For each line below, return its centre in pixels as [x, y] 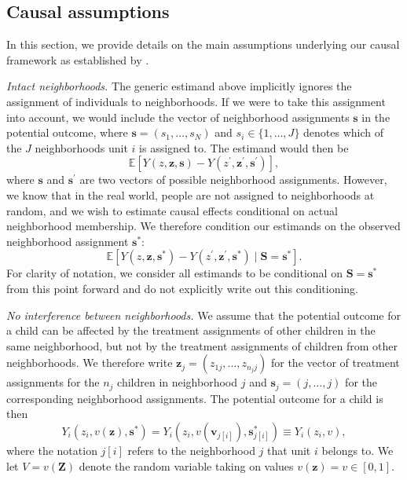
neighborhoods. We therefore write [90, 363]
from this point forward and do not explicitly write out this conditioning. [182, 288]
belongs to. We [357, 450]
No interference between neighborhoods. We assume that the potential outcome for [203, 315]
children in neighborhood [178, 382]
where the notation [52, 450]
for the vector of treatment [335, 363]
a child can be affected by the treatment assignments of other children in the [191, 330]
